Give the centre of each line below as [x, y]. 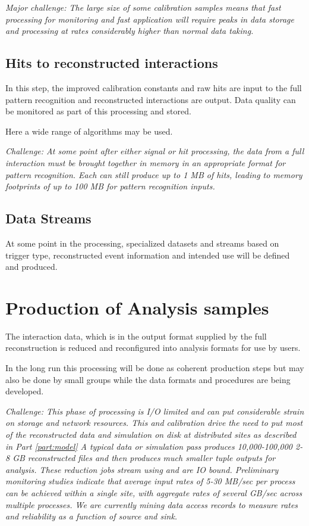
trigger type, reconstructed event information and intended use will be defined [148, 255]
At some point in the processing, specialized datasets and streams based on [142, 243]
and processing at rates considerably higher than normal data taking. [130, 31]
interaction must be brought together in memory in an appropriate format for [146, 162]
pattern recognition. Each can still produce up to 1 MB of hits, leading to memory [154, 174]
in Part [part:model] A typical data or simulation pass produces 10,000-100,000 [149, 446]
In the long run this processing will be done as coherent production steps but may [155, 368]
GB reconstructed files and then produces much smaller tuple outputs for [144, 458]
